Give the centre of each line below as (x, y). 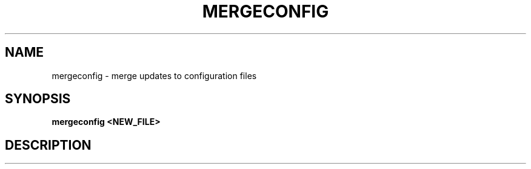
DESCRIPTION (48, 145)
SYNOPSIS (38, 99)
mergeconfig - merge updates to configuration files (154, 75)
